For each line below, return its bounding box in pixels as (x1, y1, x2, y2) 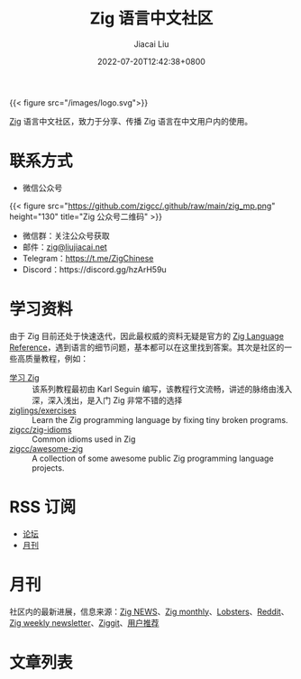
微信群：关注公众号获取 (22, 230, 110, 241)
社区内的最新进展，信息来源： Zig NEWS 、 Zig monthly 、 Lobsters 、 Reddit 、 (9, 606, 289, 617)
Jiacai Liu (133, 38, 169, 50)
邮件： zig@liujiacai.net (22, 241, 108, 252)
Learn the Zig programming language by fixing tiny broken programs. (32, 414, 288, 425)
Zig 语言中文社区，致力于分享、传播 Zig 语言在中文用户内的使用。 (9, 115, 253, 126)
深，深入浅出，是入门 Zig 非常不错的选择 (32, 394, 183, 406)
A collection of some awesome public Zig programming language (32, 453, 274, 463)
